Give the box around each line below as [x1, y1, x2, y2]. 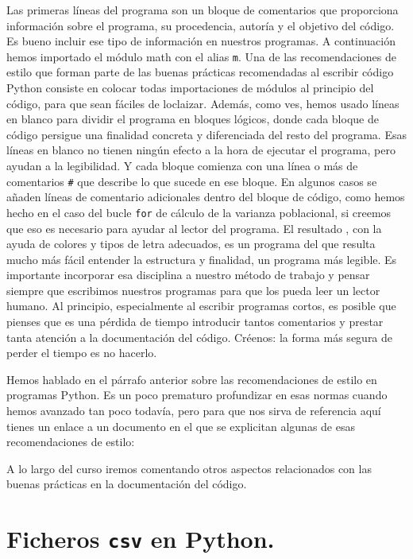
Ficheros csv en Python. [6, 522, 275, 555]
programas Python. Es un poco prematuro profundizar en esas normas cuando [6, 386, 388, 403]
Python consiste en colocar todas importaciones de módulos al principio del [6, 80, 374, 96]
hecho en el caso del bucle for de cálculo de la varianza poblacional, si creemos [6, 204, 392, 220]
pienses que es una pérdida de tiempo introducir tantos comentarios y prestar [6, 313, 384, 330]
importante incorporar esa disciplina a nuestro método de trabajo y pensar [6, 266, 370, 283]
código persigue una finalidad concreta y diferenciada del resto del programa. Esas [6, 126, 407, 142]
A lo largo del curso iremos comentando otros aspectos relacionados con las [6, 460, 372, 476]
